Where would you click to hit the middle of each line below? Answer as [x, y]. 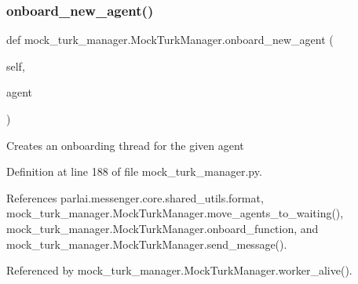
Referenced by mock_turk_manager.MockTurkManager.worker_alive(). [179, 270]
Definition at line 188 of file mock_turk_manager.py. [134, 171]
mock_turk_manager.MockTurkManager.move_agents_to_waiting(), [175, 213]
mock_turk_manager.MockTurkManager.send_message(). [147, 244]
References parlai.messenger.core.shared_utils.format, [135, 197]
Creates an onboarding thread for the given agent [125, 145]
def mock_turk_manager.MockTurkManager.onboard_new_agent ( [170, 40]
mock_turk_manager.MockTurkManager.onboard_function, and [163, 228]
